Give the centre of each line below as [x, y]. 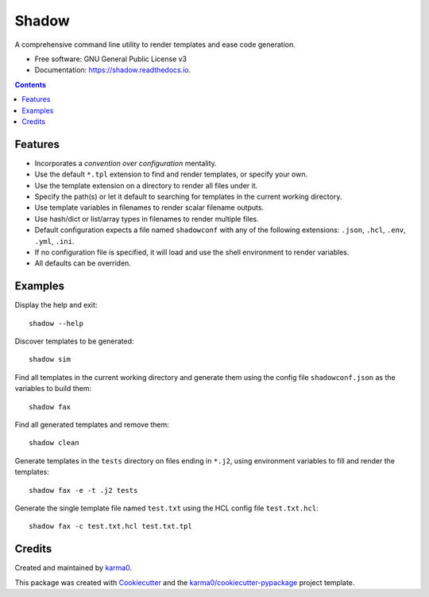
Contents [31, 84]
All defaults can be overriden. [83, 263]
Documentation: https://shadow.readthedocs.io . [113, 70]
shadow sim [50, 359]
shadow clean [54, 443]
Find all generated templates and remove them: [92, 424]
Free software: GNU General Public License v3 [111, 59]
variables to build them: [53, 389]
